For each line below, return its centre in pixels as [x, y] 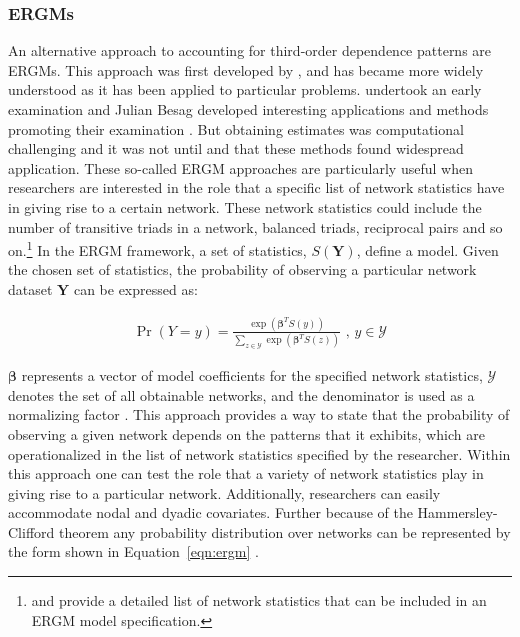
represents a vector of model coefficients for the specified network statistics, [252, 375]
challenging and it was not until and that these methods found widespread [236, 148]
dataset [30, 289]
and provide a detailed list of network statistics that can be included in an [259, 600]
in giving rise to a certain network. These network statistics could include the [245, 206]
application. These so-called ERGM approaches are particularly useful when [240, 167]
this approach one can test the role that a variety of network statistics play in [246, 473]
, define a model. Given [427, 249]
